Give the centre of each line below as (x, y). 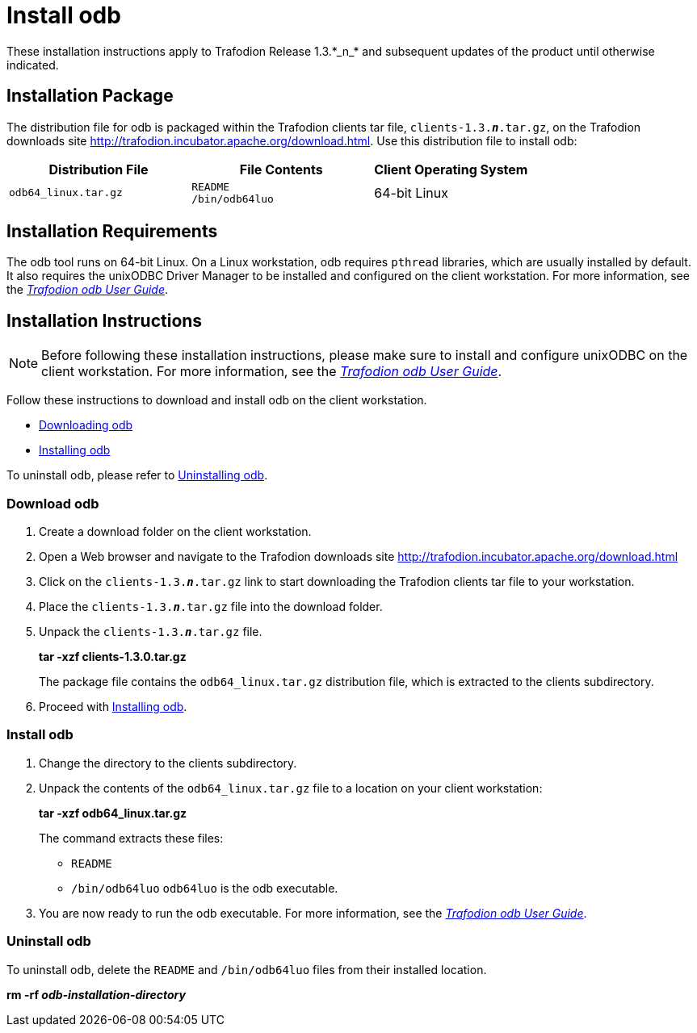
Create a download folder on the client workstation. (175, 532)
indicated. (33, 65)
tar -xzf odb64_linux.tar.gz (113, 813)
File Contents (281, 169)
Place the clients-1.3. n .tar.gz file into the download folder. (211, 607)
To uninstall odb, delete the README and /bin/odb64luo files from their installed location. (247, 969)
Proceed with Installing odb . (113, 707)
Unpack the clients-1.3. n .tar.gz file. (151, 632)
